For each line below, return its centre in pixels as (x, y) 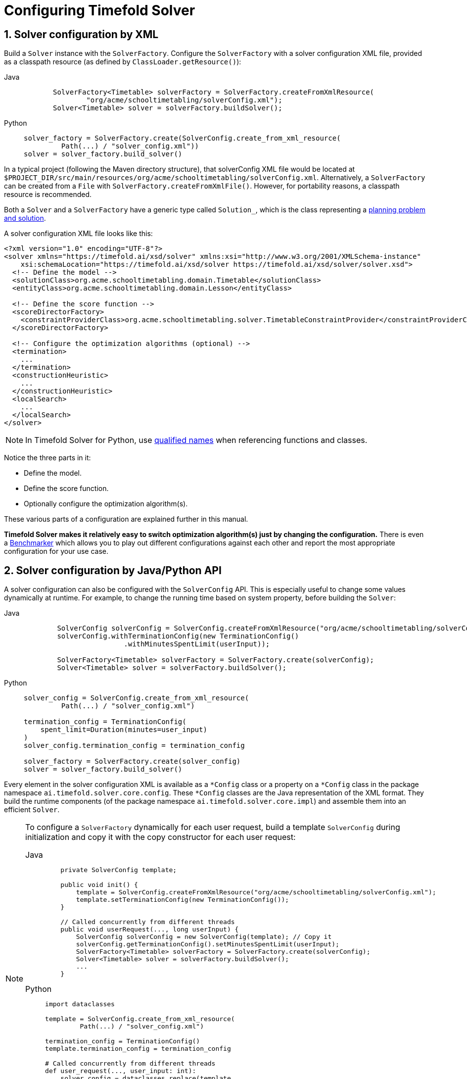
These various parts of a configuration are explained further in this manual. (126, 519)
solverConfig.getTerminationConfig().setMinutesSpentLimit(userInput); (208, 944)
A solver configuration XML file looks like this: (78, 234)
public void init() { (99, 885)
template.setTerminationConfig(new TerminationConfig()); (183, 900)
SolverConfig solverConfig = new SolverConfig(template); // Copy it (204, 937)
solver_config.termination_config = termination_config (134, 746)
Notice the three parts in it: (47, 458)
